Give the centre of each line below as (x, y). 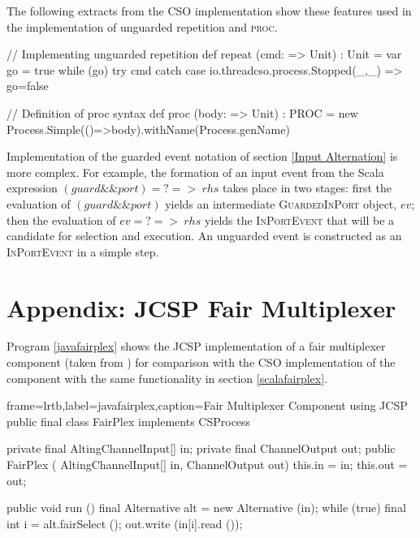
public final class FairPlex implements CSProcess (129, 421)
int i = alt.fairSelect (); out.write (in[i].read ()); (125, 523)
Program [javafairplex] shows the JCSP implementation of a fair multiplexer (196, 346)
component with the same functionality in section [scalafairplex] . (167, 378)
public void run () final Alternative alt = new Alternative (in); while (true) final (206, 508)
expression (32, 188)
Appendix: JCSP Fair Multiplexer (201, 307)
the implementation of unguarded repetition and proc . (142, 26)
